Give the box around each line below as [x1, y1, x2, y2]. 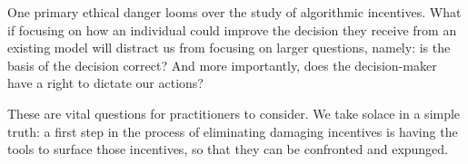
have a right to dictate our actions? [7, 73, 204, 92]
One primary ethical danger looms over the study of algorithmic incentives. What [7, 3, 462, 21]
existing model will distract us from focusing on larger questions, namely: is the [7, 38, 451, 57]
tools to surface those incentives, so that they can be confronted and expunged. [7, 140, 449, 159]
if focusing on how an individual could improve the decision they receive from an [7, 20, 457, 39]
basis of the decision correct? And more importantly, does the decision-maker [7, 55, 437, 74]
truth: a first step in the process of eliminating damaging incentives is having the [7, 121, 458, 140]
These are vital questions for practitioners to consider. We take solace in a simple [7, 103, 461, 122]
